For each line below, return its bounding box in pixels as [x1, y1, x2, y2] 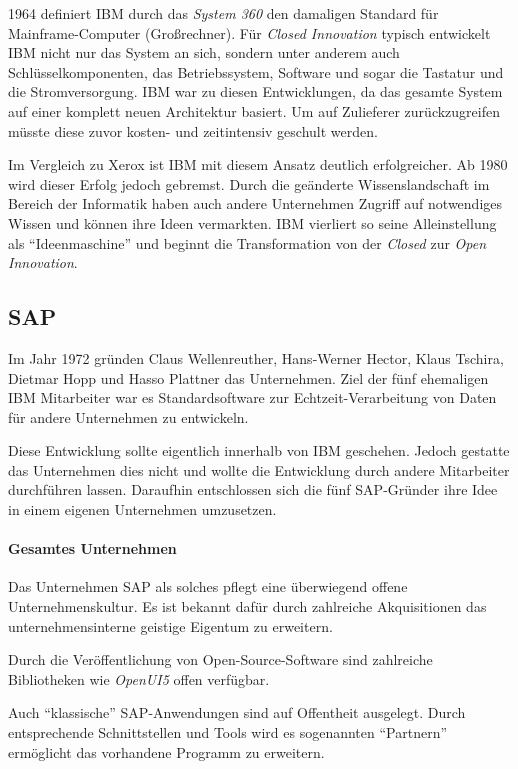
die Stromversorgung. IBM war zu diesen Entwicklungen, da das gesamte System [8, 81, 503, 102]
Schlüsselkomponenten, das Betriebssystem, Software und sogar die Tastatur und [8, 61, 504, 82]
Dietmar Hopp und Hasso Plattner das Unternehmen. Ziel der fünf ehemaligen [8, 367, 489, 388]
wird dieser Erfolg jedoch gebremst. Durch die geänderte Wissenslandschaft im [8, 173, 490, 194]
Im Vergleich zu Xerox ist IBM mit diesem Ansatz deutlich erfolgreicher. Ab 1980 [8, 154, 508, 175]
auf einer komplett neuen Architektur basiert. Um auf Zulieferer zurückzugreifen [8, 100, 500, 121]
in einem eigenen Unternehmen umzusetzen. [8, 499, 277, 520]
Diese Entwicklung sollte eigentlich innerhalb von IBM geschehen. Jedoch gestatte [8, 440, 510, 461]
